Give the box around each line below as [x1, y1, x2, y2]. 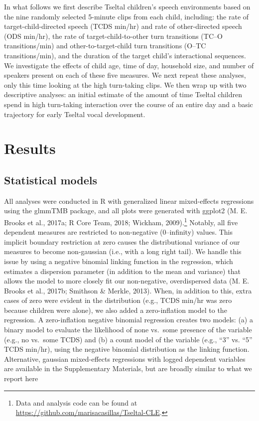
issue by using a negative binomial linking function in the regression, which [4, 256, 233, 266]
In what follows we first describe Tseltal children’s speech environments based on [4, 1, 251, 11]
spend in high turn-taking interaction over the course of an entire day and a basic [4, 99, 253, 109]
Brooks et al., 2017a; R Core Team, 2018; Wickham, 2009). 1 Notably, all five [4, 215, 238, 227]
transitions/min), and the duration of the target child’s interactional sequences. [4, 50, 246, 60]
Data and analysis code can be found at [15, 397, 137, 408]
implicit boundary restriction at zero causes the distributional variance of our [4, 236, 240, 247]
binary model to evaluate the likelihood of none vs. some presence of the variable [4, 324, 252, 335]
